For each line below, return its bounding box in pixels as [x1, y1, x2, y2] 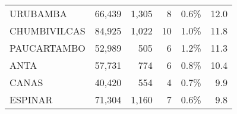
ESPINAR [10, 93, 53, 106]
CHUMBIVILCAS [10, 24, 86, 37]
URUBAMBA [10, 7, 67, 20]
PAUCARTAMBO [10, 41, 86, 55]
